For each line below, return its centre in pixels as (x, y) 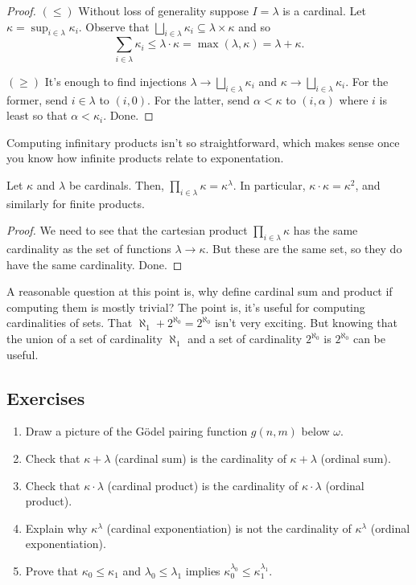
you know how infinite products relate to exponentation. (145, 158)
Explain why (56, 528)
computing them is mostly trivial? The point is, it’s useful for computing (186, 307)
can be (369, 339)
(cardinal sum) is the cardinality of (200, 458)
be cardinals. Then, (116, 184)
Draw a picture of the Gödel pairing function (136, 431)
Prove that (51, 571)
